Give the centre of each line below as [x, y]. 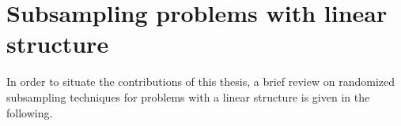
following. [30, 112]
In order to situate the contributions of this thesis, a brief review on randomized [201, 82]
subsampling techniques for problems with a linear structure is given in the [188, 96]
